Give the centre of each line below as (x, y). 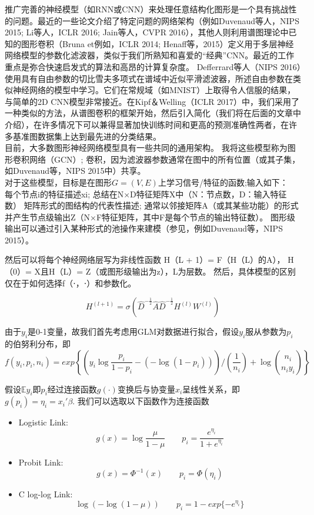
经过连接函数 (72, 389)
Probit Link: (41, 462)
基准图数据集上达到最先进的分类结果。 (87, 136)
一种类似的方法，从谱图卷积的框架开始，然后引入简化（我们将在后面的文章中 (153, 113)
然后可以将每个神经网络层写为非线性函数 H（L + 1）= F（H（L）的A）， (145, 260)
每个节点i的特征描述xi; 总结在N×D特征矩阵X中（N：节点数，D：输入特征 (146, 194)
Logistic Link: (43, 422)
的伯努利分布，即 (38, 344)
